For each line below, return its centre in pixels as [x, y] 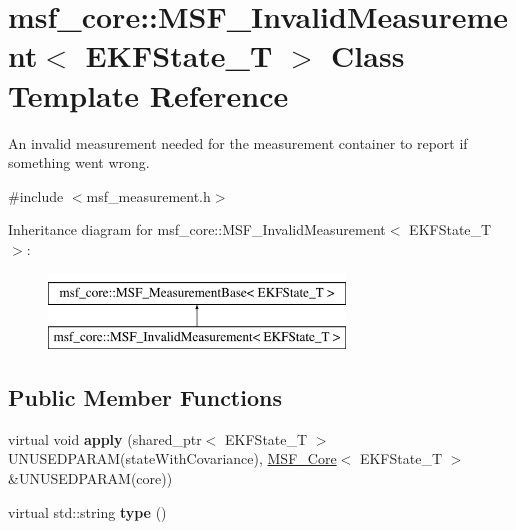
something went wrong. [79, 162]
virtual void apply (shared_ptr [105, 438]
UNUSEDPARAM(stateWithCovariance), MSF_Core [172, 458]
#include [36, 195]
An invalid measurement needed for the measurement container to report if [238, 142]
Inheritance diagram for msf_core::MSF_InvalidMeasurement [197, 229]
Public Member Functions [145, 397]
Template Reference [148, 94]
